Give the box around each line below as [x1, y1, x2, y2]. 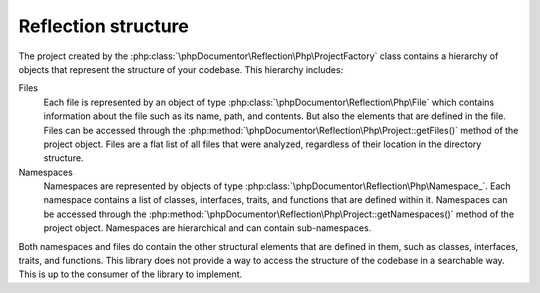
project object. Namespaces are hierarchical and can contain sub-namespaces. [43, 222, 372, 234]
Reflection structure [18, 15, 190, 37]
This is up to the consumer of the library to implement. [18, 268, 243, 280]
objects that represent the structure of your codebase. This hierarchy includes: [18, 63, 344, 75]
